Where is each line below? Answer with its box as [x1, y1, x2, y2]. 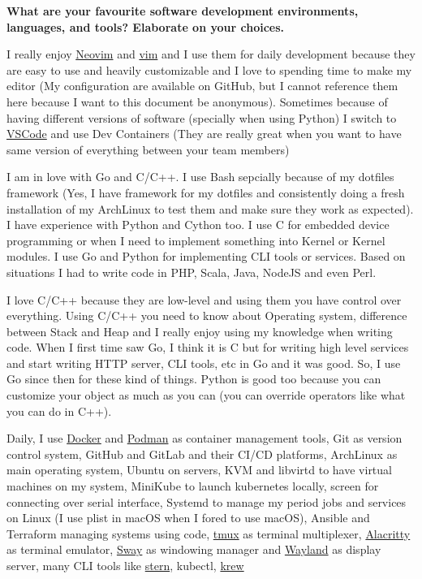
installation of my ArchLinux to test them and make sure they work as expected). [6, 200, 414, 217]
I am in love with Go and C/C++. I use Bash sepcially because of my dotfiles [6, 168, 394, 185]
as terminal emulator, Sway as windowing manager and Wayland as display [6, 541, 381, 558]
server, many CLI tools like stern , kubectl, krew [6, 557, 244, 573]
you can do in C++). [6, 402, 112, 419]
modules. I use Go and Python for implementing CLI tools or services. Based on [6, 248, 406, 265]
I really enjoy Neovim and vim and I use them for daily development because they [6, 45, 416, 63]
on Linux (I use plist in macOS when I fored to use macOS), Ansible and [6, 509, 370, 526]
